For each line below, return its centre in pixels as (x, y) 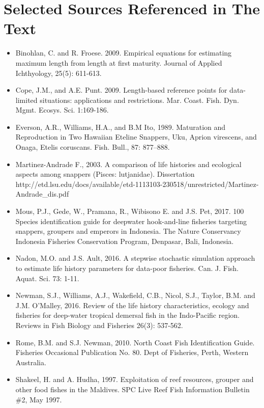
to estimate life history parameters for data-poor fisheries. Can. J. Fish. (127, 268)
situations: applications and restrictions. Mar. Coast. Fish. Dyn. (139, 100)
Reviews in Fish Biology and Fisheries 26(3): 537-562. (99, 325)
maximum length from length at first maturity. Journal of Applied (119, 62)
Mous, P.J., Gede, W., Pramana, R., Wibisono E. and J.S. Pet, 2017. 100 (130, 211)
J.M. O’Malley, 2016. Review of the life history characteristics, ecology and (132, 305)
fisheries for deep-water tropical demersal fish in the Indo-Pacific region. (127, 315)
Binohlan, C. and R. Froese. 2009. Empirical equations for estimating (124, 53)
